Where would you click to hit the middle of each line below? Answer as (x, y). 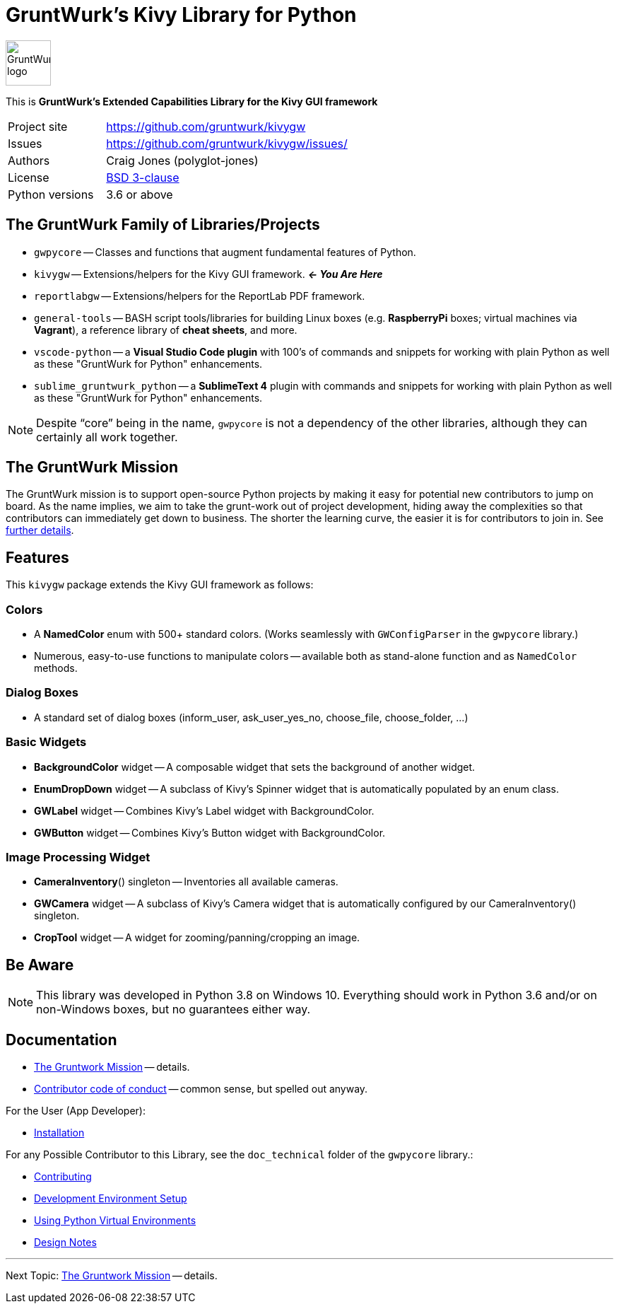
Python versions (51, 194)
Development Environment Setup (111, 1198)
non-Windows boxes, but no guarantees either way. (173, 1010)
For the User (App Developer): (76, 1110)
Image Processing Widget (78, 857)
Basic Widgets (46, 742)
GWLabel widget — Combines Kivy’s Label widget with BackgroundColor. (204, 810)
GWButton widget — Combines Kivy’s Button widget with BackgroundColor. (210, 832)
